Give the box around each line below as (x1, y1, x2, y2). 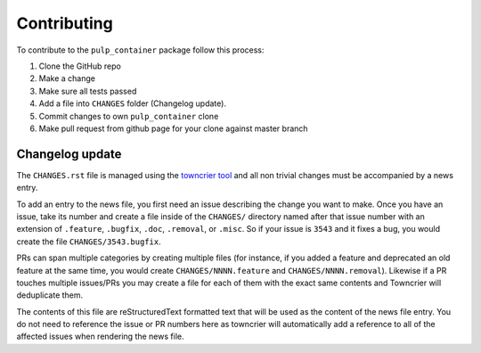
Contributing (16, 13, 113, 33)
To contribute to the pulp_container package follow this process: (16, 45, 265, 55)
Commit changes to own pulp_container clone (38, 111, 219, 121)
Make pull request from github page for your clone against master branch (38, 123, 308, 134)
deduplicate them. (16, 290, 84, 300)
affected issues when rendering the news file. (16, 331, 184, 342)
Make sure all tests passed (38, 86, 137, 96)
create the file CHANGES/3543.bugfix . (16, 236, 161, 247)
